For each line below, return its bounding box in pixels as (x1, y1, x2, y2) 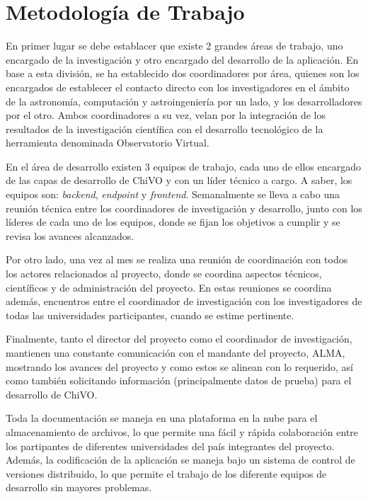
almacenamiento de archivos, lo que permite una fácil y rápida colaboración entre (6, 424, 359, 439)
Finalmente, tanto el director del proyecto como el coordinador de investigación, (6, 331, 352, 346)
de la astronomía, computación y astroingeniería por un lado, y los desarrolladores (6, 93, 362, 108)
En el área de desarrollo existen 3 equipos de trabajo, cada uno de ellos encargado (6, 159, 361, 173)
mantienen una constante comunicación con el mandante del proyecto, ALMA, (6, 345, 345, 360)
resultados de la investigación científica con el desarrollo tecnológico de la (6, 121, 323, 136)
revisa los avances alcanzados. (6, 228, 134, 243)
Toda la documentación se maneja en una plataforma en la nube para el (6, 411, 318, 425)
